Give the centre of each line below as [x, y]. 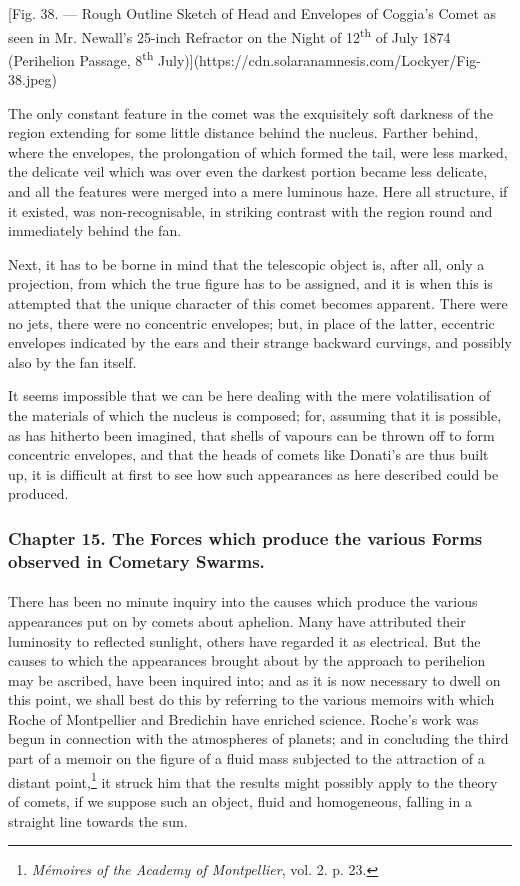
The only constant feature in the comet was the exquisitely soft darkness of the [251, 112]
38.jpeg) [33, 79]
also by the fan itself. [72, 361]
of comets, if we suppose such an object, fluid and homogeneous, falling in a [240, 800]
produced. [38, 493]
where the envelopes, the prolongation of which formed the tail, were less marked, [258, 151]
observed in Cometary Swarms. [136, 560]
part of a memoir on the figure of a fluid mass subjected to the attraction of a [246, 758]
